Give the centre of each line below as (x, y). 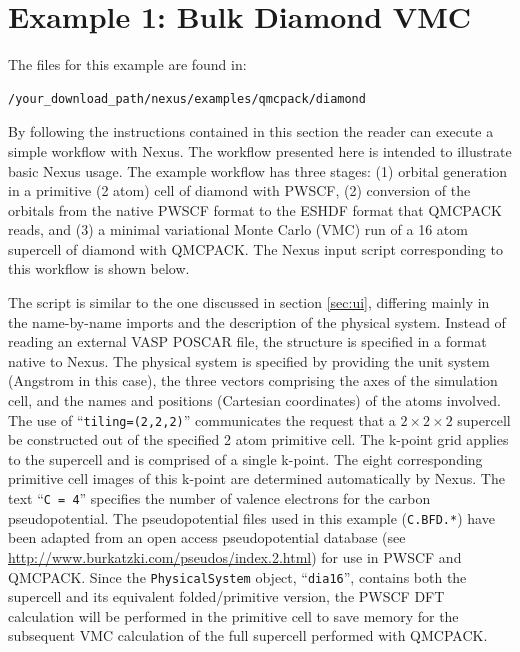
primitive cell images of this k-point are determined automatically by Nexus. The (256, 478)
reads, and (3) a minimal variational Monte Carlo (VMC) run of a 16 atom (238, 229)
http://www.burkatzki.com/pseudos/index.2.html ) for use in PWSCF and (235, 556)
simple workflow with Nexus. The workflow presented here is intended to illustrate (260, 150)
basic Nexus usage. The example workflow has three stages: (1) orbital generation (258, 170)
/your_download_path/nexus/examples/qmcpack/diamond (187, 98)
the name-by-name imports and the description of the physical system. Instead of (257, 321)
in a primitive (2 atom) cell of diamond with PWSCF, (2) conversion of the (239, 190)
